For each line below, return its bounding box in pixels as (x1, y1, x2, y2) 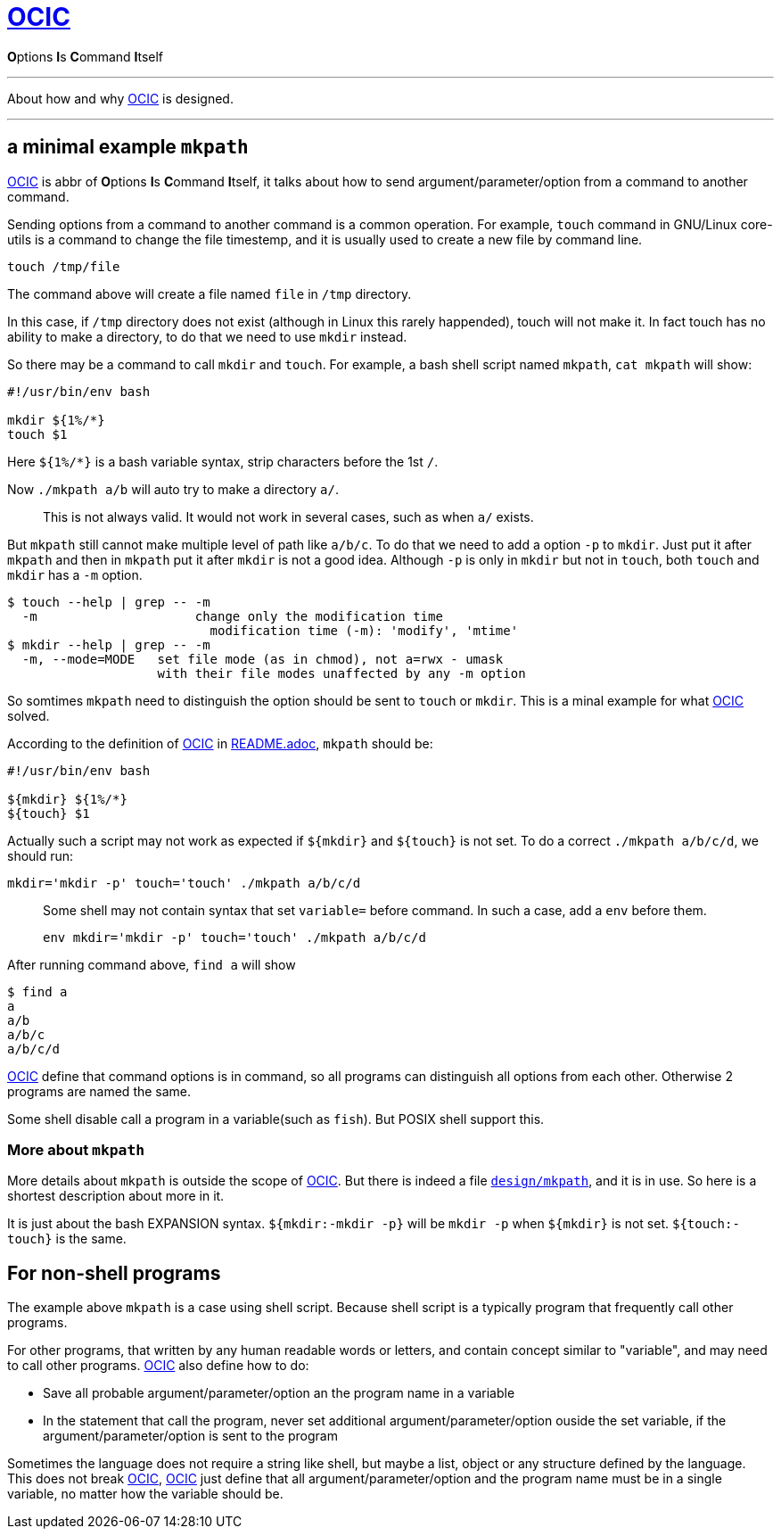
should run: (7, 847, 74, 863)
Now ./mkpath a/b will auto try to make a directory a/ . (7, 481, 339, 497)
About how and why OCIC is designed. (7, 90, 234, 106)
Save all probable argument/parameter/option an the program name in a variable (43, 1385, 515, 1401)
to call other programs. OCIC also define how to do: (7, 1358, 309, 1374)
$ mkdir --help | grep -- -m (7, 637, 210, 652)
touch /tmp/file (7, 259, 120, 274)
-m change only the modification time (21, 608, 443, 623)
